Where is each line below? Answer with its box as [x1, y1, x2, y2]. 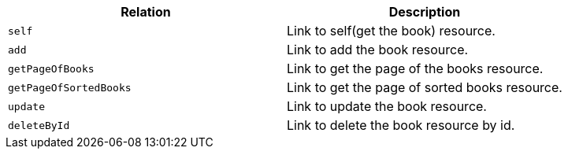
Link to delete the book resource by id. [286, 117, 515, 133]
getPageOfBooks [8, 62, 95, 75]
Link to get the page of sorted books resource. [286, 79, 562, 95]
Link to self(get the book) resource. [286, 23, 496, 39]
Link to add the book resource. [286, 42, 469, 57]
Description [388, 4, 461, 20]
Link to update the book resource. [286, 98, 487, 114]
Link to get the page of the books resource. [286, 61, 544, 76]
